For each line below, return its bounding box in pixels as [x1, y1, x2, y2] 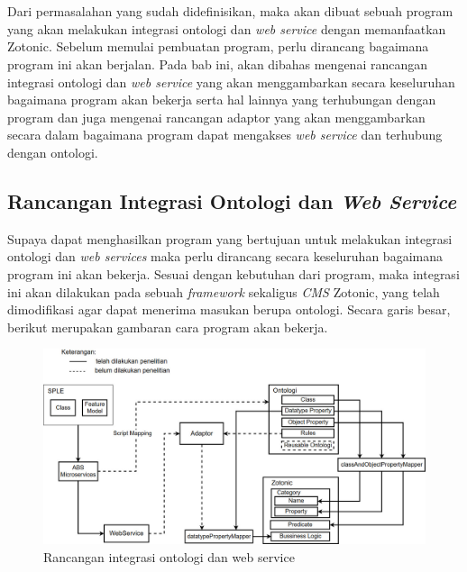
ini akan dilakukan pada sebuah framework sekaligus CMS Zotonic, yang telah [7, 282, 440, 301]
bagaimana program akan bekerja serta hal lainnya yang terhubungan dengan [7, 90, 436, 109]
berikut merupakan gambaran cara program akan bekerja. [7, 317, 328, 336]
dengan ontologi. [7, 142, 98, 161]
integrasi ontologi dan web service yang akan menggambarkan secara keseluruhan [7, 72, 455, 91]
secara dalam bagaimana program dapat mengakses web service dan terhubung [7, 125, 443, 144]
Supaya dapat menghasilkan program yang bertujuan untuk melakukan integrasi [7, 229, 453, 248]
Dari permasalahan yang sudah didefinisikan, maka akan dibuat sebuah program [7, 2, 453, 21]
